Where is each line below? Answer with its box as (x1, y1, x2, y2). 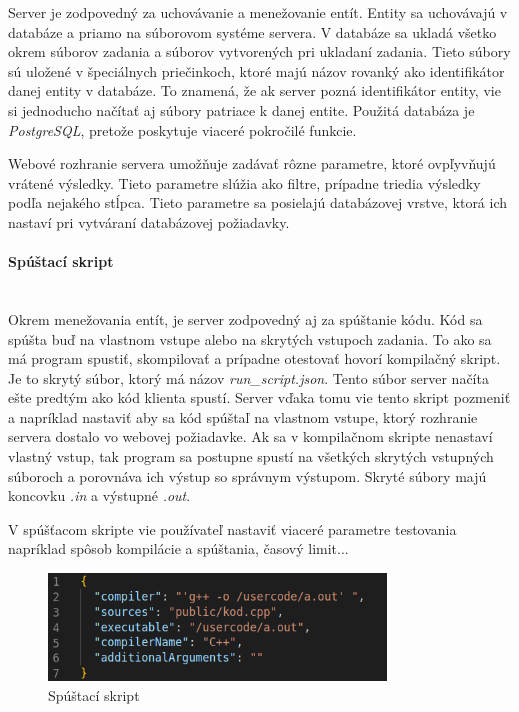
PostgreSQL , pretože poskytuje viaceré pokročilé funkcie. (8, 119, 357, 140)
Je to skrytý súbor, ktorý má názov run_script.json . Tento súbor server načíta (8, 367, 489, 388)
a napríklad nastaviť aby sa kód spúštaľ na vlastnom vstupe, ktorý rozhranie (8, 406, 478, 427)
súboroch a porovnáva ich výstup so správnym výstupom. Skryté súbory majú (8, 465, 487, 486)
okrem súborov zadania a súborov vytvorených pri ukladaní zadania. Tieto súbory (8, 41, 511, 62)
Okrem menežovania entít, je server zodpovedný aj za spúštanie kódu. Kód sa (8, 308, 483, 329)
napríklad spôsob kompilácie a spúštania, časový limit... (8, 538, 349, 559)
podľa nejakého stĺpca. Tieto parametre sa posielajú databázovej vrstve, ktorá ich (8, 192, 508, 213)
